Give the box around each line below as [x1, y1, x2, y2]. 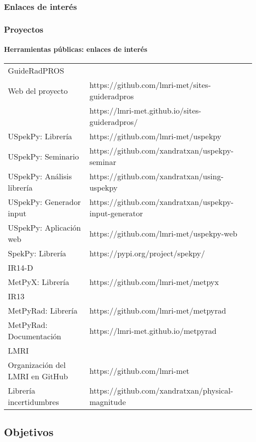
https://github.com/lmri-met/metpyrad [89, 305, 226, 317]
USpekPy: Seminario [8, 150, 79, 162]
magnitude [89, 396, 126, 408]
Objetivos [4, 424, 54, 439]
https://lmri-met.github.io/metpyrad [89, 324, 217, 336]
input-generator [89, 207, 143, 219]
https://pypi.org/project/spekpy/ [89, 247, 205, 259]
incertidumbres [8, 396, 59, 408]
